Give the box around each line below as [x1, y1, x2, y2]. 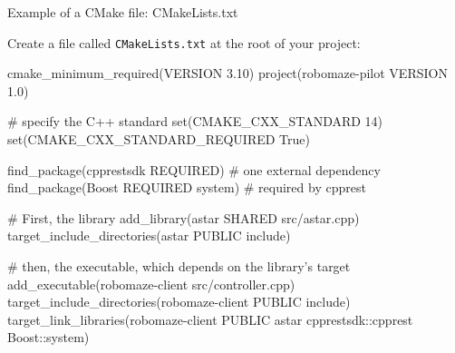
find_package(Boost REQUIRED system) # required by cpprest [7, 178, 366, 197]
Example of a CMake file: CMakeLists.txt [7, 3, 238, 21]
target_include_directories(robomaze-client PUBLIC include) [7, 292, 351, 311]
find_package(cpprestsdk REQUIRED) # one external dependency [7, 160, 381, 179]
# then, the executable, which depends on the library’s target [7, 257, 351, 275]
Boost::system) [7, 328, 90, 347]
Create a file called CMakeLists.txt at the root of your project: [7, 33, 361, 52]
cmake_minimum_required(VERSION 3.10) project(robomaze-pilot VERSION [7, 64, 448, 83]
